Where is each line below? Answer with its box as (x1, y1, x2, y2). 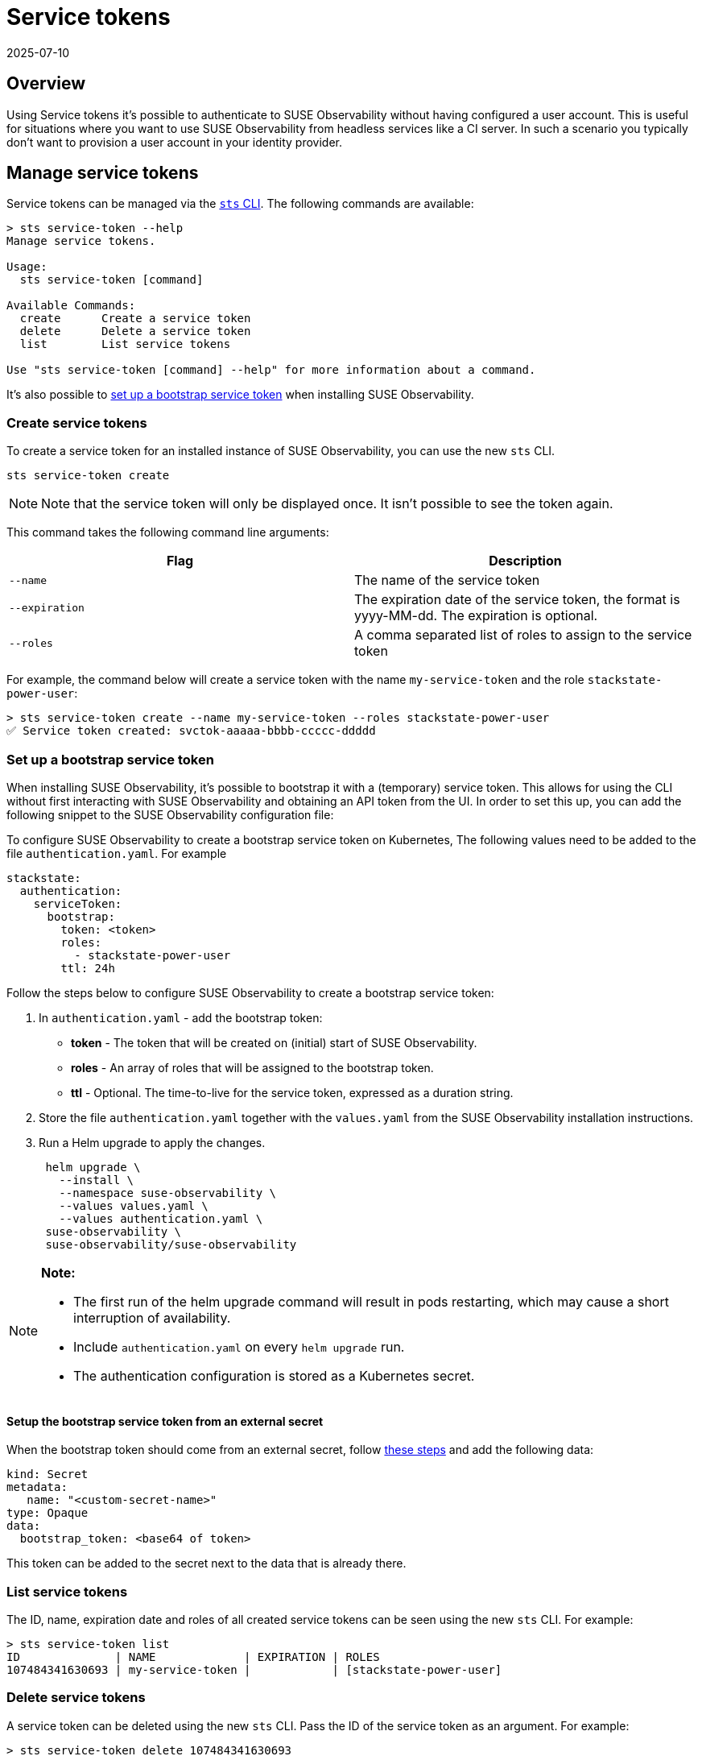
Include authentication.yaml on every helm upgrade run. (73, 1338, 405, 1355)
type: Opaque (6, 1506, 89, 1520)
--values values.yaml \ (59, 1199, 209, 1212)
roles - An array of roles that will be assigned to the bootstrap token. (71, 1060, 434, 1075)
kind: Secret (6, 1468, 89, 1481)
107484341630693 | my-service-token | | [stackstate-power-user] (6, 1663, 502, 1676)
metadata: (6, 1481, 68, 1494)
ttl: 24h (60, 961, 115, 975)
